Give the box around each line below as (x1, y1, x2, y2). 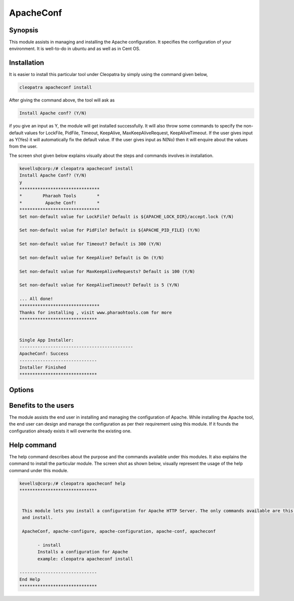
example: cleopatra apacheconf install (37, 556, 133, 561)
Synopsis (9, 26, 39, 34)
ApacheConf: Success (19, 351, 69, 356)
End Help (19, 576, 41, 582)
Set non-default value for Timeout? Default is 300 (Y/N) (19, 241, 162, 247)
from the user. (9, 144, 38, 150)
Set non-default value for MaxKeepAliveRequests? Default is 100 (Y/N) (19, 269, 196, 274)
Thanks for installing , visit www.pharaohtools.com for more (19, 310, 172, 316)
